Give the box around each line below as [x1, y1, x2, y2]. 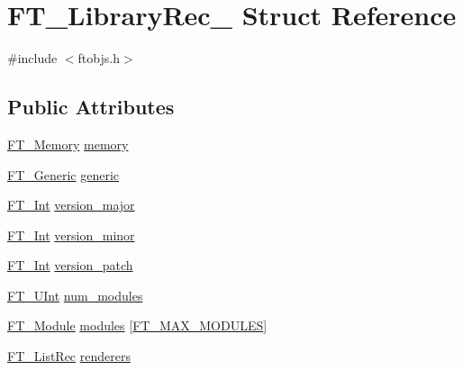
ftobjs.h [77, 49, 120, 68]
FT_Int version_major [7, 195, 135, 214]
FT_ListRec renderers [7, 347, 131, 365]
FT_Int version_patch [7, 256, 133, 275]
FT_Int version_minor [7, 225, 135, 244]
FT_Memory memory [7, 134, 129, 153]
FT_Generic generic [7, 165, 120, 184]
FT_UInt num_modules [7, 285, 143, 304]
